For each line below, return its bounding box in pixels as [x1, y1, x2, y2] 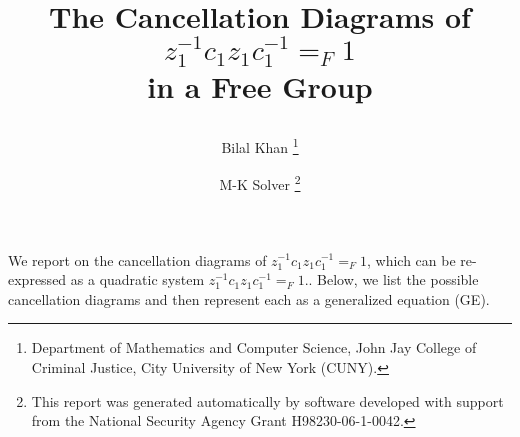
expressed [8, 269, 67, 290]
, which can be [367, 249, 456, 270]
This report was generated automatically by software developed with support [31, 390, 504, 411]
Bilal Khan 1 [221, 134, 299, 157]
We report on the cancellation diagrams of [8, 249, 267, 270]
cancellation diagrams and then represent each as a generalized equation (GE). [8, 288, 490, 309]
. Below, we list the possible [308, 269, 479, 290]
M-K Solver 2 [219, 171, 301, 194]
